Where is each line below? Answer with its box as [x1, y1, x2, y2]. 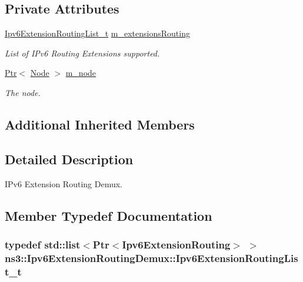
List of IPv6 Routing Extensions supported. [5, 47, 160, 59]
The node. [5, 86, 41, 98]
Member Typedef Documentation [5, 206, 212, 224]
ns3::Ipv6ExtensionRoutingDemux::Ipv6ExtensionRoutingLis [5, 250, 298, 265]
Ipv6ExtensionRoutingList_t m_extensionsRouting [5, 27, 190, 39]
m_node [65, 67, 96, 79]
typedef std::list [5, 237, 81, 251]
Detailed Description [5, 150, 134, 168]
